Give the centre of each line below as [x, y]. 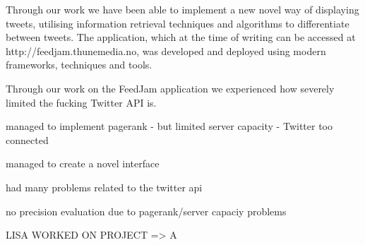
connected [27, 139]
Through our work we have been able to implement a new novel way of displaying [182, 9]
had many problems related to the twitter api [104, 187]
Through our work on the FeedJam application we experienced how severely [170, 88]
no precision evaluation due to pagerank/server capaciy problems [146, 211]
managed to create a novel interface [83, 163]
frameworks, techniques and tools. [79, 65]
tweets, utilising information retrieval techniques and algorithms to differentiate [178, 23]
